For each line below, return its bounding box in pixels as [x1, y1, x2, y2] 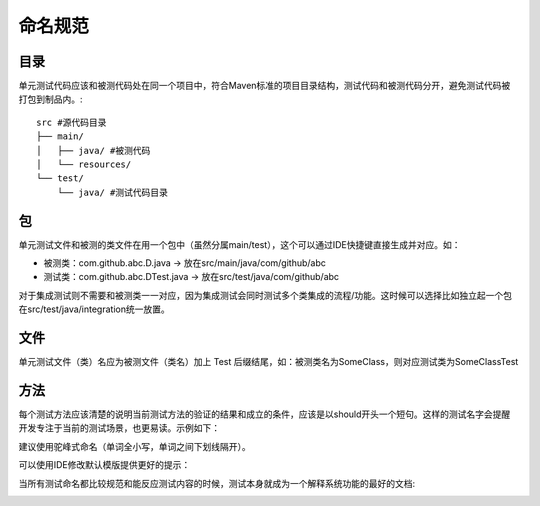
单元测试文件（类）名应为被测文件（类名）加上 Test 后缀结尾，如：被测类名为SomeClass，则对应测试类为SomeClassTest [18, 356, 519, 368]
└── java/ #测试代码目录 [56, 186, 169, 198]
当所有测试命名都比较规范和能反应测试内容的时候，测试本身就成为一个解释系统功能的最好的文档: [18, 477, 416, 489]
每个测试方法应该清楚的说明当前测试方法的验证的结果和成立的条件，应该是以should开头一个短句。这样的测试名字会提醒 [18, 408, 511, 420]
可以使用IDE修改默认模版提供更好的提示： [18, 459, 191, 471]
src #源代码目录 [36, 116, 107, 128]
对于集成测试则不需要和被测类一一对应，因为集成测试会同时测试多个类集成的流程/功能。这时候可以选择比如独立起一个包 [18, 289, 513, 301]
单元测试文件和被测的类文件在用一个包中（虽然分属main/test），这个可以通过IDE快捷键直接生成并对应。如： [18, 238, 461, 250]
